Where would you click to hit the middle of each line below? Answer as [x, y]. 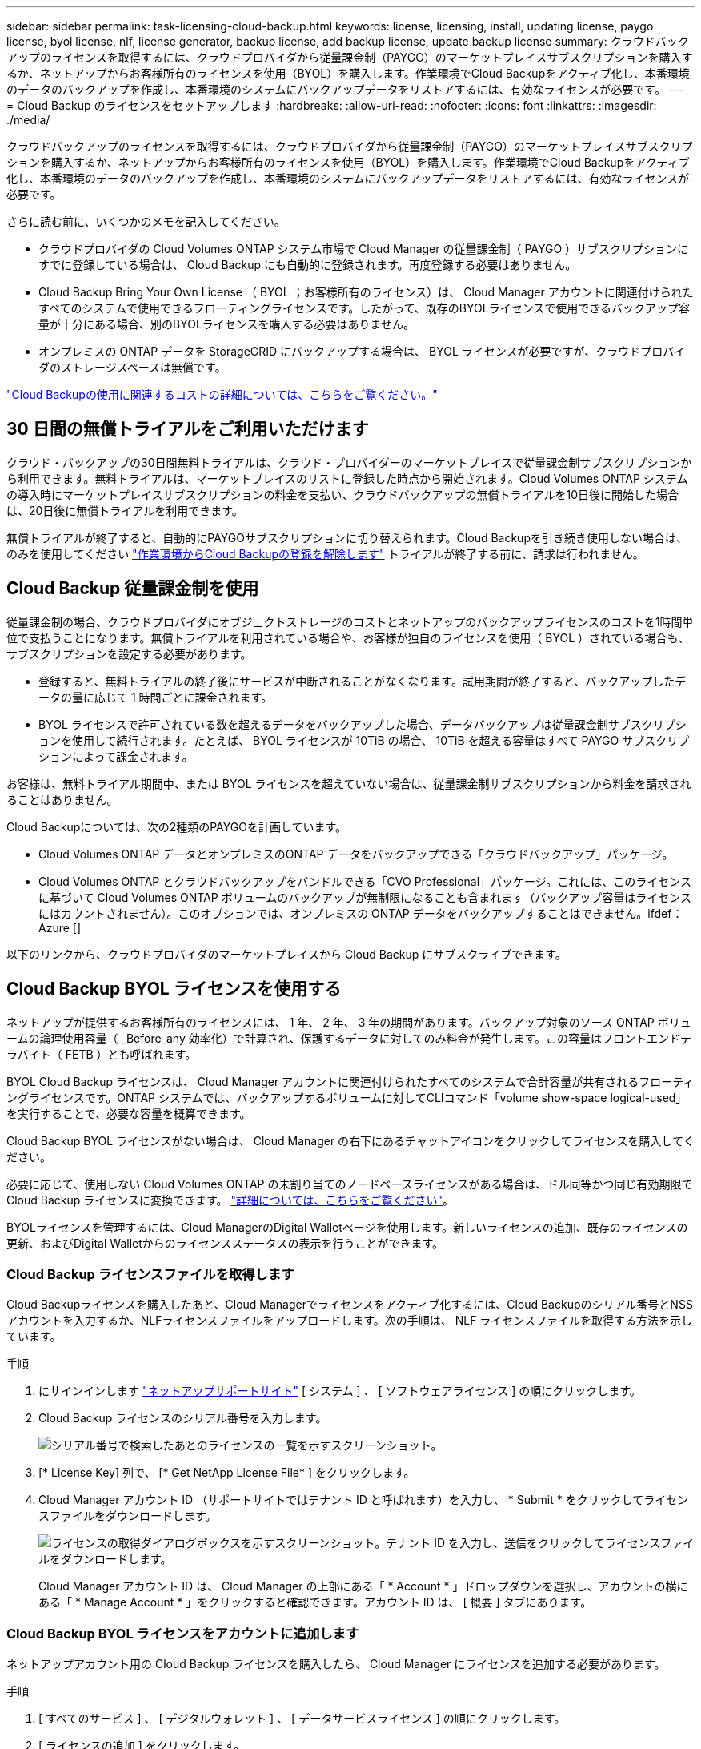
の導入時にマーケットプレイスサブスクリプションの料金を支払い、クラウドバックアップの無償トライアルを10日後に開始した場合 [342, 494]
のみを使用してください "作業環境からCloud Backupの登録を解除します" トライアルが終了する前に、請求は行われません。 [325, 553]
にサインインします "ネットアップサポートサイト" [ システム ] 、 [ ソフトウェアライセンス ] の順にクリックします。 [340, 1391]
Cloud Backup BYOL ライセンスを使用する [174, 989]
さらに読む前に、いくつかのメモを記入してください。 [146, 221]
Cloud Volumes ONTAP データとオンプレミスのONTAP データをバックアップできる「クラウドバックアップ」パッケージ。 [356, 854]
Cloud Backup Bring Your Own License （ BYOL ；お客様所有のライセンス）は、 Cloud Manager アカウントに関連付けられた [366, 292]
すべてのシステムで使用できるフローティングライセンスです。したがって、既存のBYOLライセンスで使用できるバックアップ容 [365, 308]
